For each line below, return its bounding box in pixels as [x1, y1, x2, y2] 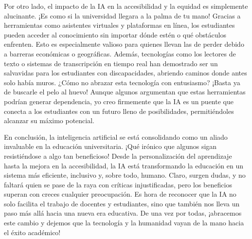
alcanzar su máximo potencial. [4, 115, 95, 126]
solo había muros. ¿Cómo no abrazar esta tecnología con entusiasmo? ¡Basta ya [4, 77, 240, 87]
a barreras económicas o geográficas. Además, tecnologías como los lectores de [4, 48, 236, 58]
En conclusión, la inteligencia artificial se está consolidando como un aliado [4, 131, 228, 142]
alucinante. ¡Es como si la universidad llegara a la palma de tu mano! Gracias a [4, 10, 241, 20]
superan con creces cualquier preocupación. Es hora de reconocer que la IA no [4, 189, 236, 199]
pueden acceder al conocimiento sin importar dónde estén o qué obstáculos [4, 29, 226, 39]
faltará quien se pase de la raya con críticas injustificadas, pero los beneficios [4, 179, 232, 189]
